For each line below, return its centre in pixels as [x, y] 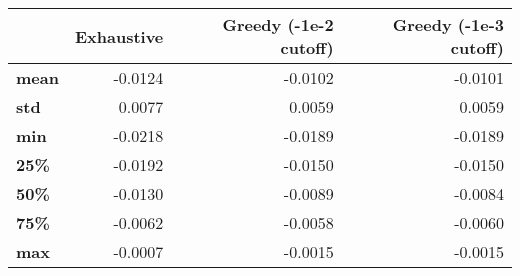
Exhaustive [119, 36]
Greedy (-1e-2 [278, 24]
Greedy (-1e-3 [448, 24]
